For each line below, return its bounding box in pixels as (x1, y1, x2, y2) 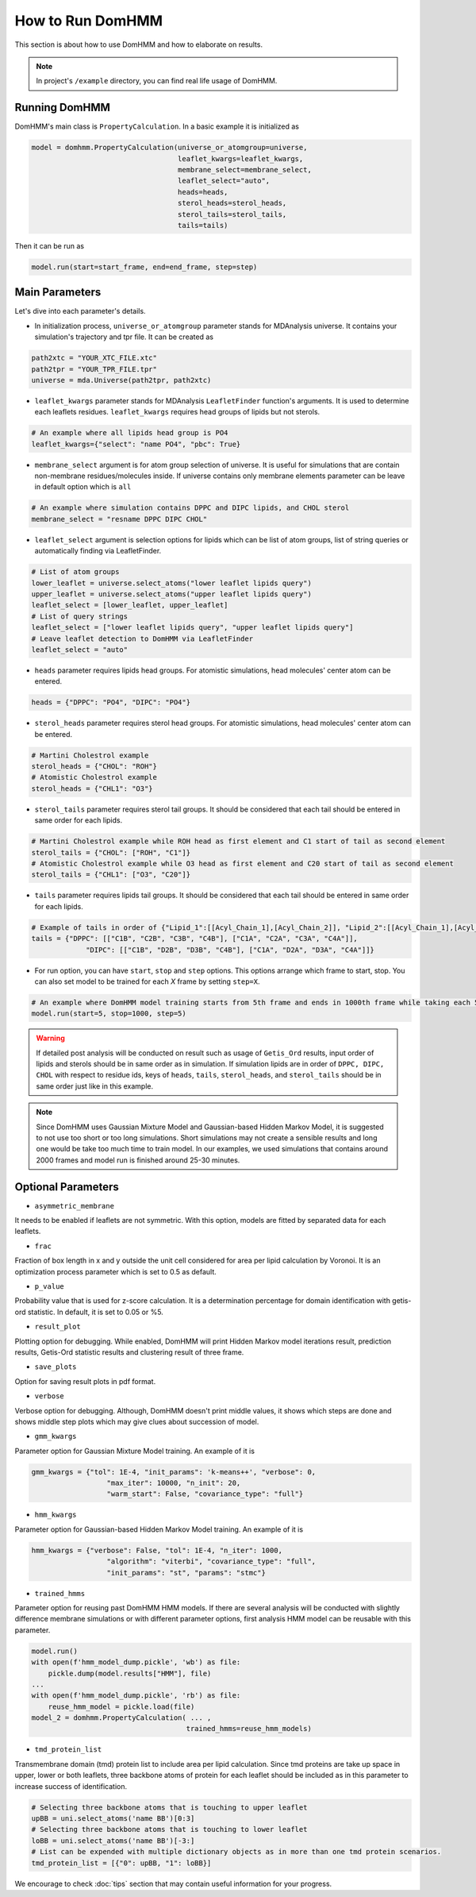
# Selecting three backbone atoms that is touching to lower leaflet (31, 1825, 308, 1834)
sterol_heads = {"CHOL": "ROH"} (31, 762, 158, 771)
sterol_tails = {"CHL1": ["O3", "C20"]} (31, 870, 190, 879)
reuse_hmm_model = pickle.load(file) (48, 1702, 195, 1711)
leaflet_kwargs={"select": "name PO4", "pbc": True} (31, 439, 241, 449)
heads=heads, (177, 187, 228, 196)
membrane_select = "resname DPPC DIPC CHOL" (31, 515, 208, 523)
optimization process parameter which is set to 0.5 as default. (14, 1267, 217, 1276)
